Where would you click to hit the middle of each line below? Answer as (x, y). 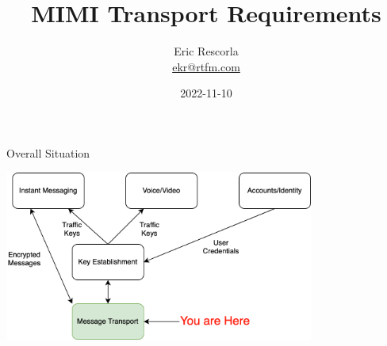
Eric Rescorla (206, 51)
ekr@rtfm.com (206, 66)
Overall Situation (48, 152)
